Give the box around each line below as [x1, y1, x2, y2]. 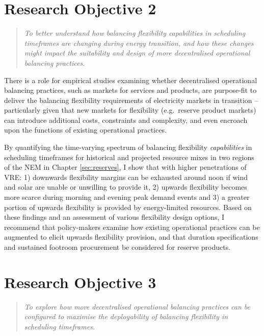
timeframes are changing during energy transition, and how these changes [24, 37, 254, 48]
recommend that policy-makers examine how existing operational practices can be [4, 221, 260, 232]
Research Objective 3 [4, 271, 156, 292]
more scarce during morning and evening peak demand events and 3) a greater [4, 192, 250, 202]
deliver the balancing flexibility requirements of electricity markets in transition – [4, 94, 258, 105]
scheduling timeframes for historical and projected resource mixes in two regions [4, 151, 254, 162]
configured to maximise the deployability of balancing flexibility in [24, 311, 228, 322]
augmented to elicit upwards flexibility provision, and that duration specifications [4, 231, 258, 242]
